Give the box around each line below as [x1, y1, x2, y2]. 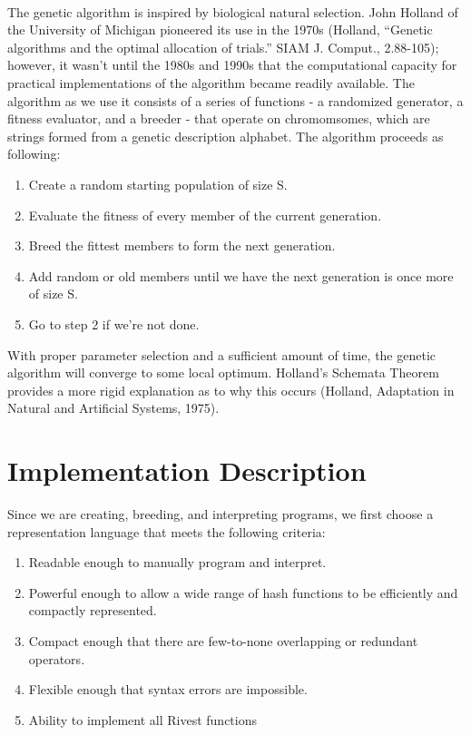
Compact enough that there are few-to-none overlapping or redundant [28, 631, 418, 650]
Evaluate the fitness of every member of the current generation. [28, 205, 382, 224]
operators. [28, 649, 85, 668]
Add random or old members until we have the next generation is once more [28, 266, 454, 285]
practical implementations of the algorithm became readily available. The [7, 73, 415, 92]
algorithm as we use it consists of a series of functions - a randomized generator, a [7, 91, 464, 110]
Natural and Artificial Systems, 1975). [7, 398, 220, 417]
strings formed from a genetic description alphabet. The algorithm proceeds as [7, 126, 444, 145]
